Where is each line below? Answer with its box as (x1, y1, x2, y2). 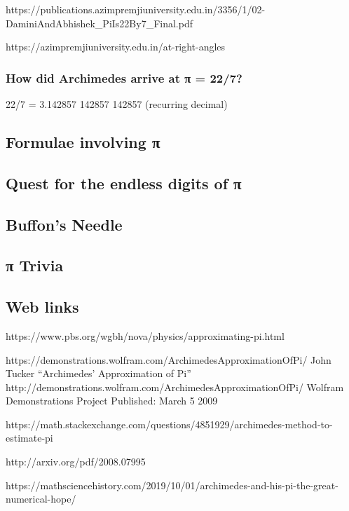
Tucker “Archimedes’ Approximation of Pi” (6, 366, 191, 381)
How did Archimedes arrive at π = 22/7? (6, 69, 242, 86)
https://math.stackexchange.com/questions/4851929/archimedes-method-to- (6, 416, 333, 431)
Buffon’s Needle (6, 213, 123, 235)
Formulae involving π (6, 130, 160, 152)
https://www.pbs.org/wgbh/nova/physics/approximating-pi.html (6, 328, 285, 343)
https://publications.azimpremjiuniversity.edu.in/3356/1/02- (6, 2, 266, 16)
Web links (6, 296, 79, 318)
